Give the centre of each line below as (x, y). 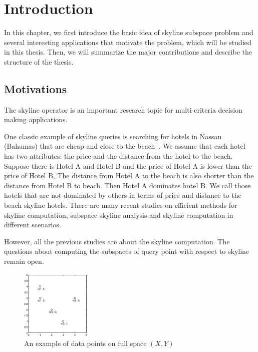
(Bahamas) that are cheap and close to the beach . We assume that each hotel (125, 146)
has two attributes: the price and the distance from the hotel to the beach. (118, 156)
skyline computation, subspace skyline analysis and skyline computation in (119, 215)
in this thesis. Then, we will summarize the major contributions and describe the (128, 52)
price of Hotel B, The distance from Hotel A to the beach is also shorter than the (129, 175)
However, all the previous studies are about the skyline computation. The (117, 241)
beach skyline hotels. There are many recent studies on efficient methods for (121, 205)
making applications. (36, 119)
